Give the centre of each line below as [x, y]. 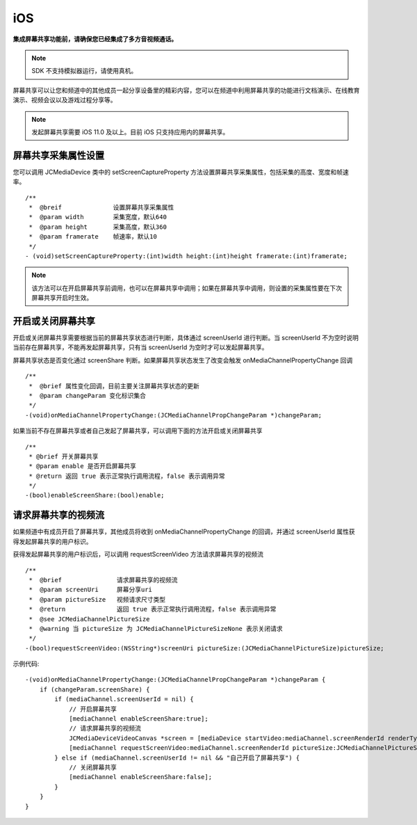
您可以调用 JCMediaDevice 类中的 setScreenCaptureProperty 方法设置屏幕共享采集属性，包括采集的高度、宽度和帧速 [181, 172]
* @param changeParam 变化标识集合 [87, 395]
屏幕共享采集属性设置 [58, 155]
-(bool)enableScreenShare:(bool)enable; [95, 495]
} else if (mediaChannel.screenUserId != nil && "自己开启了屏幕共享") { [177, 758]
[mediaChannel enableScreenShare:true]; [139, 719]
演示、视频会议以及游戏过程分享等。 [65, 100]
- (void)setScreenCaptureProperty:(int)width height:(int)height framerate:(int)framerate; [186, 256]
